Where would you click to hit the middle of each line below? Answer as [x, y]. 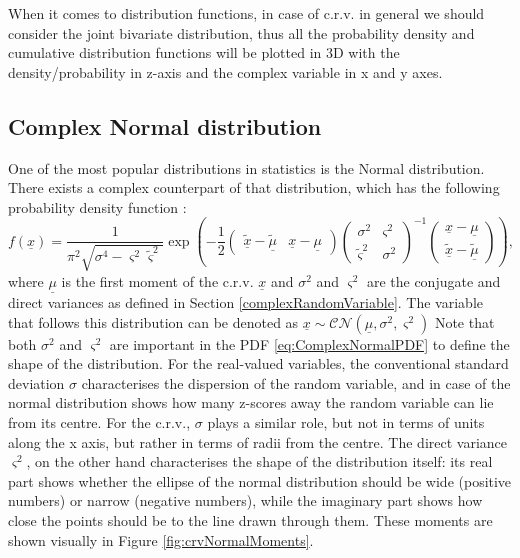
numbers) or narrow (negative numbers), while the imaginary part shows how [245, 500]
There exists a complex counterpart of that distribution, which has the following [254, 187]
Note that [464, 321]
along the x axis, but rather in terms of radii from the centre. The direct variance [258, 441]
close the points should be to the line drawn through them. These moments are [250, 520]
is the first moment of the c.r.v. [157, 280]
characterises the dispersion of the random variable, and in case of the [296, 382]
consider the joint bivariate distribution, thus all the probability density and [241, 32]
